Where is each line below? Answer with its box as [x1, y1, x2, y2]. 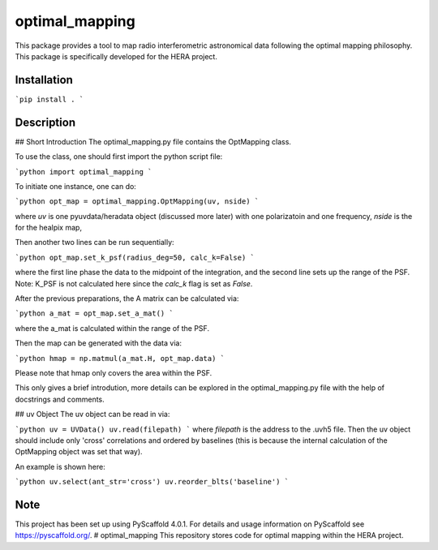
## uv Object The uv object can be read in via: [15, 410, 170, 419]
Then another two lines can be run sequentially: [15, 238, 174, 247]
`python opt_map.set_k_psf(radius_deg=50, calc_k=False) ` [15, 252, 255, 262]
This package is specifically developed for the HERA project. [15, 51, 218, 61]
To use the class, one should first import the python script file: [15, 152, 223, 161]
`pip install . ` [15, 94, 84, 104]
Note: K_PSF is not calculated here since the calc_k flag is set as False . [15, 278, 253, 288]
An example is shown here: [15, 462, 105, 471]
